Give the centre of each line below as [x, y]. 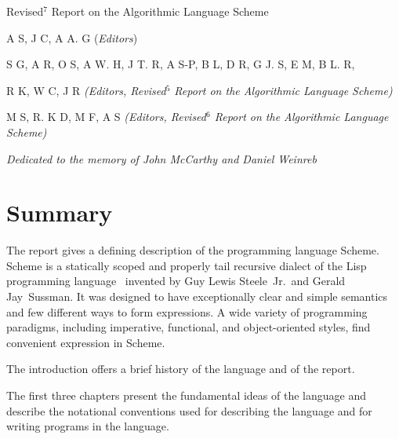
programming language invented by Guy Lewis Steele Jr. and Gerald [176, 281]
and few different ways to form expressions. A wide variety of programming [187, 311]
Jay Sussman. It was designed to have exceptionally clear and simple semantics [197, 296]
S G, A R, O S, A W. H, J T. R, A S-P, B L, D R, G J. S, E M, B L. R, [181, 64]
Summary [60, 212]
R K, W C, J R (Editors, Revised [86, 90]
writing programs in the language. [88, 426]
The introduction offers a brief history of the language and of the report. [181, 369]
